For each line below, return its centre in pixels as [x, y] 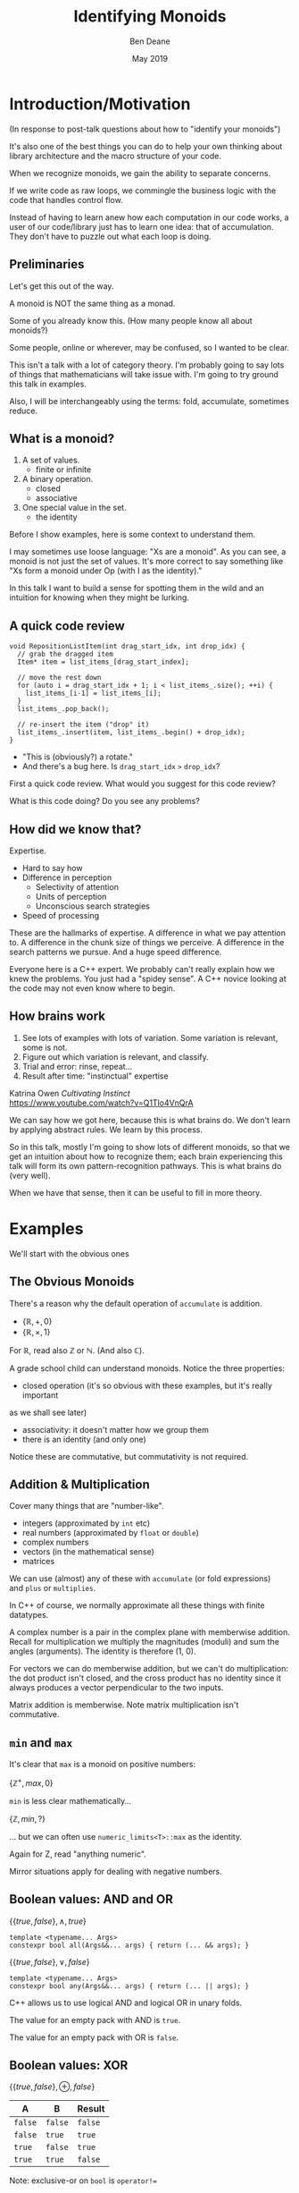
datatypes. [29, 1615]
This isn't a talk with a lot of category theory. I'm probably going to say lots [147, 365]
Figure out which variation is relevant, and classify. [116, 1056]
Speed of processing [61, 915]
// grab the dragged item [66, 655]
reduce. [24, 411]
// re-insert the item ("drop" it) [83, 725]
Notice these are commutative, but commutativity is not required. [129, 1456]
